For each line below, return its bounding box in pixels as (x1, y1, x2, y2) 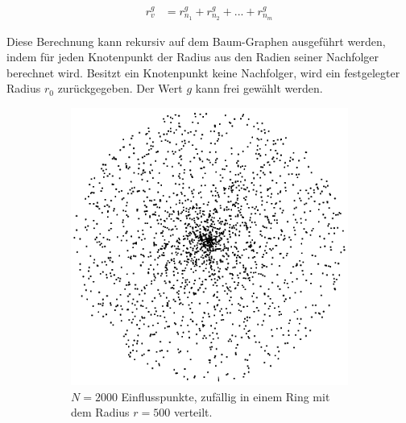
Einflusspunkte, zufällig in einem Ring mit (121, 388, 330, 404)
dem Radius (71, 404, 130, 421)
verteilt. (173, 404, 213, 421)
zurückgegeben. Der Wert (57, 80, 183, 97)
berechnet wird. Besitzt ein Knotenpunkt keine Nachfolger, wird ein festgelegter (6, 64, 400, 81)
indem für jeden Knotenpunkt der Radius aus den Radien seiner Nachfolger (6, 48, 379, 65)
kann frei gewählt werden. (195, 80, 323, 97)
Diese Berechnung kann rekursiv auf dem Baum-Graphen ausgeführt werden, (6, 32, 386, 49)
